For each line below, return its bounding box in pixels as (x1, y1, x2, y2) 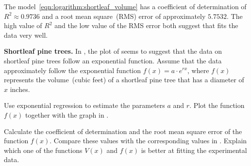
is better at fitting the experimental (141, 145, 247, 155)
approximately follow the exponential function (4, 65, 141, 75)
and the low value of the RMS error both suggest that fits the (54, 20, 238, 30)
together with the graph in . (25, 109, 109, 120)
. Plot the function (189, 100, 245, 110)
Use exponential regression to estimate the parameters (4, 100, 165, 110)
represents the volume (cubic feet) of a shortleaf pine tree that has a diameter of (4, 75, 244, 85)
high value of (4, 20, 42, 30)
